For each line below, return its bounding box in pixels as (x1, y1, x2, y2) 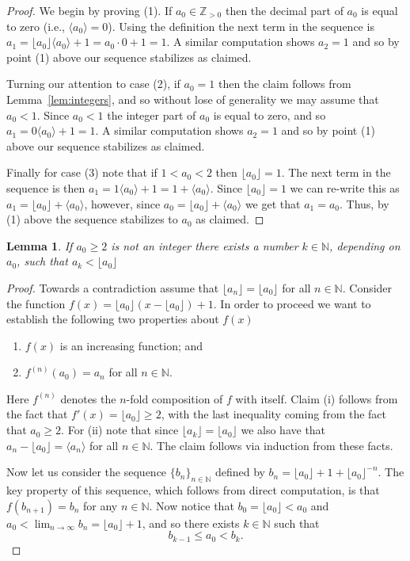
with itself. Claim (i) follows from (235, 390, 398, 406)
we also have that (241, 422, 326, 438)
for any (83, 497, 118, 513)
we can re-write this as (290, 179, 400, 196)
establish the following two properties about (6, 311, 219, 327)
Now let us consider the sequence (6, 464, 167, 480)
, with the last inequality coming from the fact (161, 406, 387, 422)
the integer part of (107, 106, 196, 123)
